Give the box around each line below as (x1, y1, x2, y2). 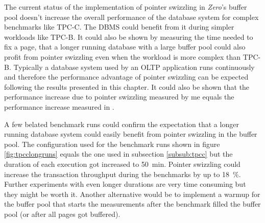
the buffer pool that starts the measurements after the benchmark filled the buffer (4, 199, 261, 209)
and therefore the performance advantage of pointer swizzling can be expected (4, 71, 249, 82)
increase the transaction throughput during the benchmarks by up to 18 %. (4, 168, 241, 179)
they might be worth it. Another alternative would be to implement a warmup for (4, 188, 260, 199)
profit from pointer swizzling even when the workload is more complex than (4, 51, 241, 62)
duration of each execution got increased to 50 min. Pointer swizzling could (4, 158, 240, 169)
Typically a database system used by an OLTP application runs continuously (13, 61, 255, 72)
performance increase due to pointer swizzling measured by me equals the (4, 91, 234, 102)
